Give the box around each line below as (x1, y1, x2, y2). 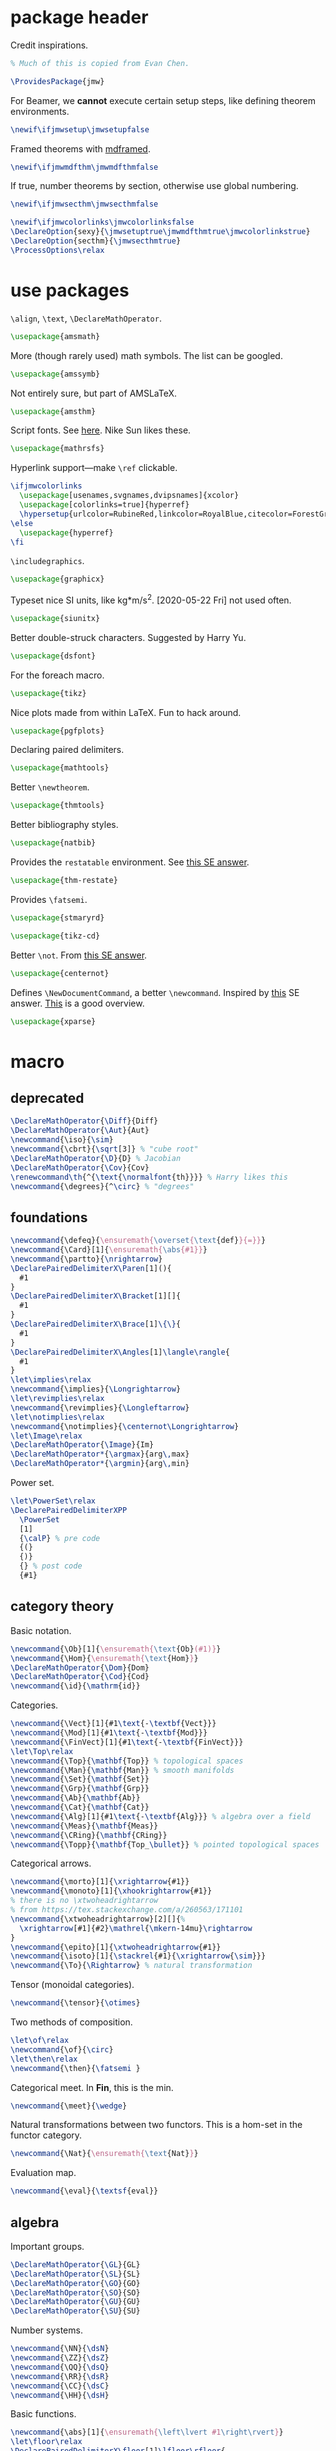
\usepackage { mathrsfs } (10, 444, 105, 454)
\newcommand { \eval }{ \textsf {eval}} (10, 2186, 159, 2196)
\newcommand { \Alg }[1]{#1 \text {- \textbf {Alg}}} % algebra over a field (10, 1811, 311, 1821)
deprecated (10, 1089, 85, 1106)
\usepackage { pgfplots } (10, 726, 105, 736)
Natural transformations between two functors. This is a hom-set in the (10, 2119, 303, 2131)
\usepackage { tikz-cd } (10, 931, 101, 941)
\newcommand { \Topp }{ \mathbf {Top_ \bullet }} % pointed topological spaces (10, 1839, 320, 1850)
